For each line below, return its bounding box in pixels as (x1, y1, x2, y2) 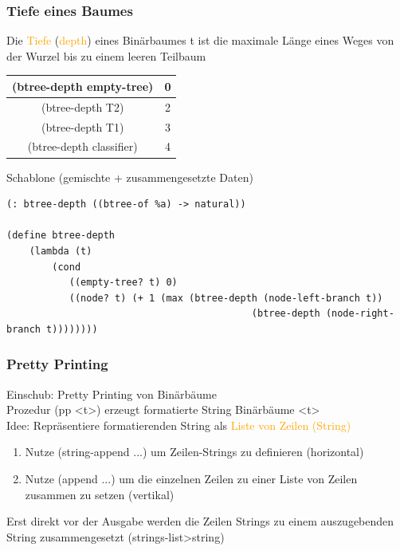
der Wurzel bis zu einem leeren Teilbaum (6, 47, 206, 64)
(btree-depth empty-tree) (12, 77, 154, 94)
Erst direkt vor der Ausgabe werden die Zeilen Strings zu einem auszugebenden (6, 513, 394, 529)
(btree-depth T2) (41, 98, 124, 115)
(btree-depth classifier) (27, 138, 138, 155)
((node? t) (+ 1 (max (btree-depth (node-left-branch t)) (69, 292, 383, 304)
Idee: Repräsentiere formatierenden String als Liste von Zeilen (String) (6, 416, 351, 433)
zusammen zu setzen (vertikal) (25, 486, 175, 502)
